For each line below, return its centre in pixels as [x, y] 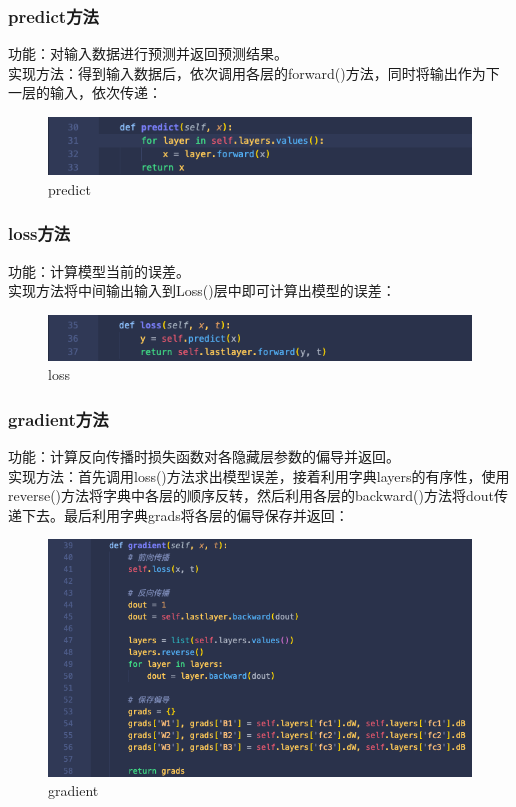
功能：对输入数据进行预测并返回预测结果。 [148, 53]
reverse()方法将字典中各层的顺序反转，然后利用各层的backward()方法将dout [251, 495]
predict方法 [53, 15]
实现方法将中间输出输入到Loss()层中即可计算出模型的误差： [202, 290]
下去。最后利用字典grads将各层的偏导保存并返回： [185, 514]
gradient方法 [58, 418]
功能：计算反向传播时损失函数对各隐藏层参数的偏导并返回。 [204, 456]
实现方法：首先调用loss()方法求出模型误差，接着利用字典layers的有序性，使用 [259, 475]
